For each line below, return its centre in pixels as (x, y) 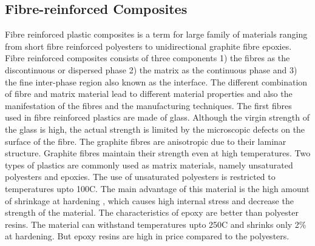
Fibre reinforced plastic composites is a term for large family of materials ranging (156, 34)
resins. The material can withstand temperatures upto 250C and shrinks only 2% (156, 224)
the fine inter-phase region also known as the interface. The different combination (156, 81)
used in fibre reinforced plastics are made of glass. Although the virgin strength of (157, 117)
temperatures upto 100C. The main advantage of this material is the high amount (157, 188)
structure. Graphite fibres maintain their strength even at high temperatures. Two (158, 153)
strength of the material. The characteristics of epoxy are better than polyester (152, 212)
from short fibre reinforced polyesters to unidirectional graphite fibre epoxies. (148, 46)
